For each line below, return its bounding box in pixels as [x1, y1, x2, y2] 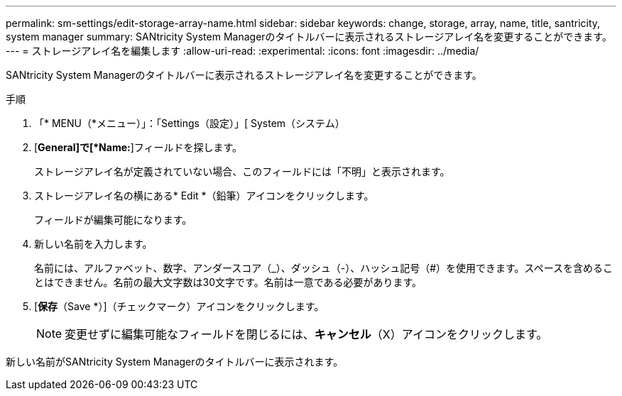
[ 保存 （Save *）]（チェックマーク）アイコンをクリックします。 [34, 300, 324, 312]
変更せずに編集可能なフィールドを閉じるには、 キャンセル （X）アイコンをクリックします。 [65, 327, 548, 341]
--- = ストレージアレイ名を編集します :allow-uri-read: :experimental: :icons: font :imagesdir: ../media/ [6, 45, 479, 57]
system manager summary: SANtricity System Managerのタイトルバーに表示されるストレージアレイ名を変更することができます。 [6, 31, 612, 43]
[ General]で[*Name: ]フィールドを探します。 [34, 141, 243, 153]
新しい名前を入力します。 [34, 238, 153, 250]
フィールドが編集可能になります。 [34, 214, 192, 226]
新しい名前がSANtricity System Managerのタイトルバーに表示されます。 [6, 356, 344, 368]
